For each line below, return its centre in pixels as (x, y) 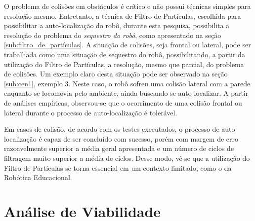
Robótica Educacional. (38, 177)
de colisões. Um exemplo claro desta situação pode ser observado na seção (116, 74)
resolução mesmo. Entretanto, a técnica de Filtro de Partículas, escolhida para (123, 16)
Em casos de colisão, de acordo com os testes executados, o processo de (112, 129)
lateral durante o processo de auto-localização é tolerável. (91, 112)
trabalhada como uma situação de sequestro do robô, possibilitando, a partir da (125, 54)
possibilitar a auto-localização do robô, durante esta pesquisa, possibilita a (117, 25)
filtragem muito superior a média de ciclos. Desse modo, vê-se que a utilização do (127, 158)
